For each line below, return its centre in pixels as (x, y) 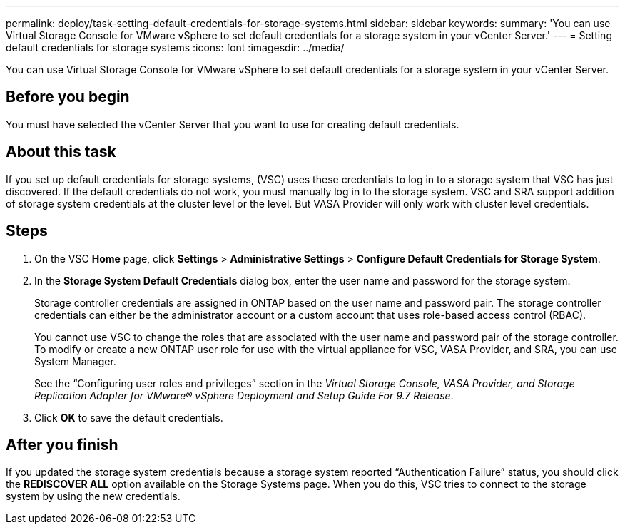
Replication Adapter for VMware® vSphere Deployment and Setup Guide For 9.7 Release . (244, 395)
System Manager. (75, 361)
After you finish (62, 444)
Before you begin (68, 97)
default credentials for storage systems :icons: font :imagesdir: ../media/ (175, 47)
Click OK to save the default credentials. (129, 417)
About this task (61, 152)
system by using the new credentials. (93, 496)
